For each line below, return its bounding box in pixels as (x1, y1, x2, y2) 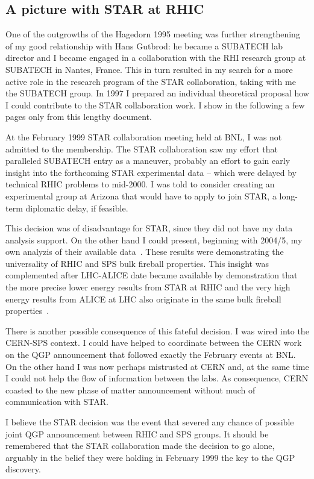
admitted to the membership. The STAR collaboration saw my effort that (5, 142, 278, 155)
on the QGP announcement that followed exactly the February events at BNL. (5, 348, 296, 361)
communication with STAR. (5, 395, 108, 408)
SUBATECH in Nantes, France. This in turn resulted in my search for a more (5, 63, 293, 75)
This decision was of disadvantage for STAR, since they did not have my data (5, 222, 293, 234)
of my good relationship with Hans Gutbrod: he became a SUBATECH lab (5, 39, 283, 52)
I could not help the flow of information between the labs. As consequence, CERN (5, 372, 309, 384)
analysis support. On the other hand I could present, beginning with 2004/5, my (5, 233, 303, 246)
